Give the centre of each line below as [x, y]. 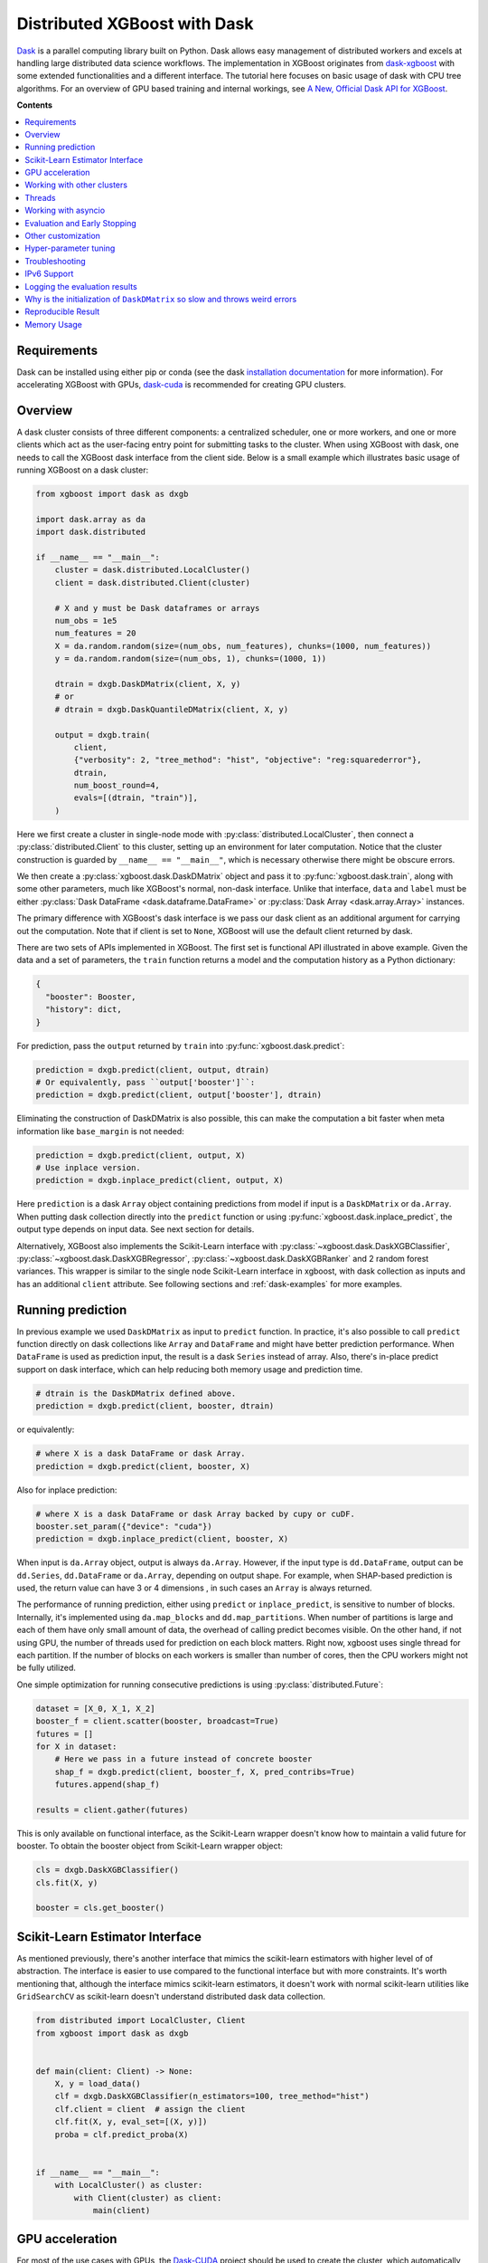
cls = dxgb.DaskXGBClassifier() [108, 1870]
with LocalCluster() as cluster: [129, 2185]
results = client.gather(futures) [112, 1809]
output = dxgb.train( [103, 735]
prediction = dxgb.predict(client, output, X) [141, 1155]
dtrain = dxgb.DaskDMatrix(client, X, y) [148, 684]
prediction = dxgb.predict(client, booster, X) [143, 1466]
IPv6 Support [49, 274]
